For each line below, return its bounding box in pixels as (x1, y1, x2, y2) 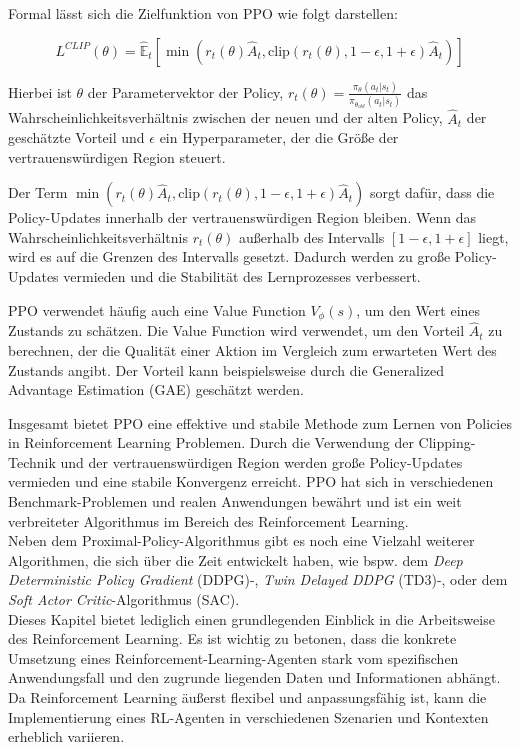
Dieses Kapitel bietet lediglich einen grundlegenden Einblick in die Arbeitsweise (8, 608, 495, 629)
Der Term (8, 182, 68, 203)
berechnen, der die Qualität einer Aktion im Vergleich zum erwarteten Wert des (8, 339, 497, 360)
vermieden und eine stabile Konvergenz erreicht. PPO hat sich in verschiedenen (8, 471, 494, 492)
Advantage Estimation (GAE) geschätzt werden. (8, 379, 304, 400)
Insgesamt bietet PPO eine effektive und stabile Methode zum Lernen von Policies (8, 412, 512, 433)
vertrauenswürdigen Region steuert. (8, 146, 226, 167)
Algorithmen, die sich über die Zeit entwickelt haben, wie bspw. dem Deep (8, 549, 463, 570)
